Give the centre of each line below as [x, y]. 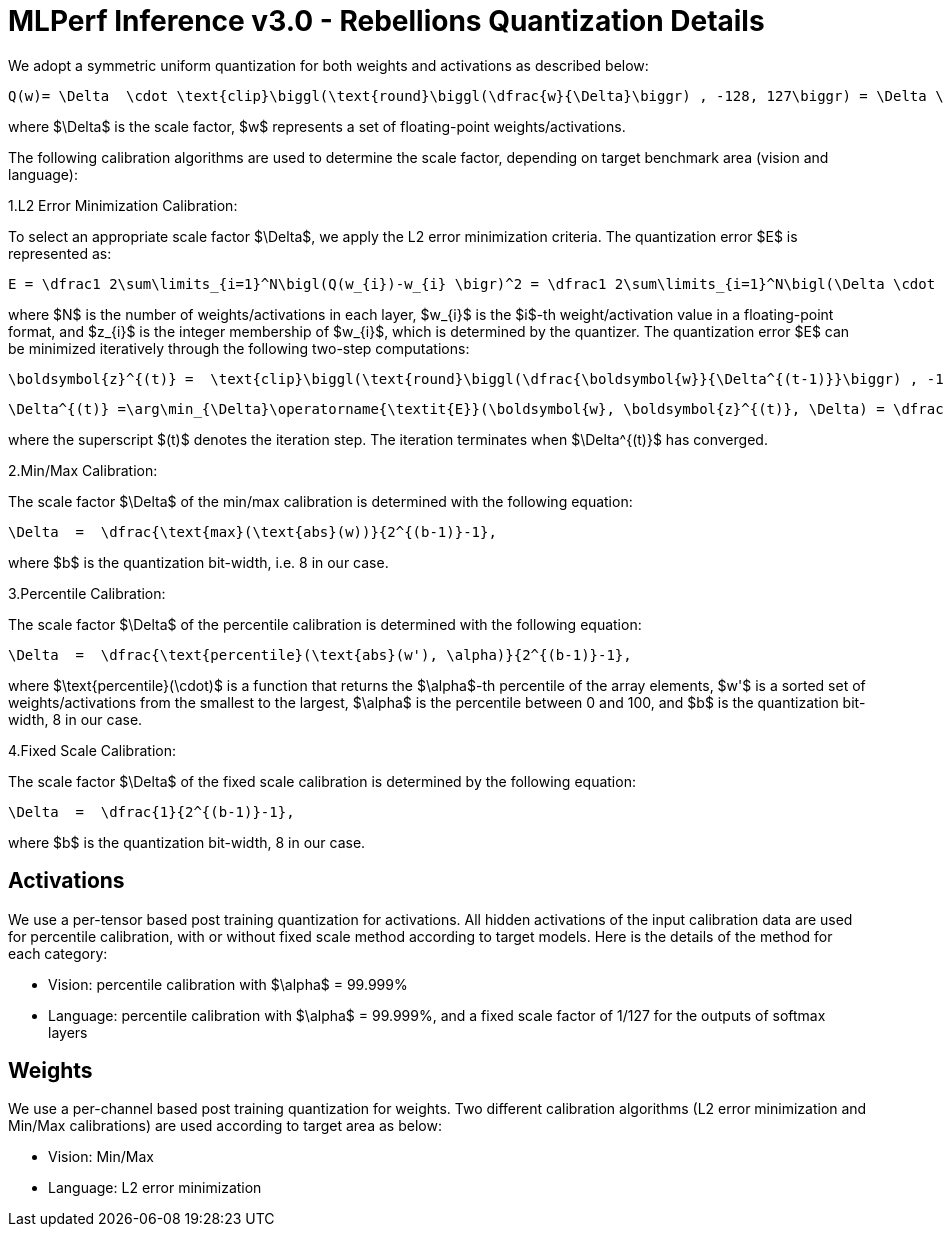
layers [68, 1032]
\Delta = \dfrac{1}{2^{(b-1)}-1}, [151, 811]
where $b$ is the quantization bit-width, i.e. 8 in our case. [198, 562]
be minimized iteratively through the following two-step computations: [239, 348]
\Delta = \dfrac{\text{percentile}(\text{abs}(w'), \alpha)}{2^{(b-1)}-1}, [320, 654]
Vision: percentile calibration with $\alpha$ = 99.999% [228, 984]
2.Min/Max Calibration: [83, 470]
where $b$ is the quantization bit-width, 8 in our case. [187, 842]
